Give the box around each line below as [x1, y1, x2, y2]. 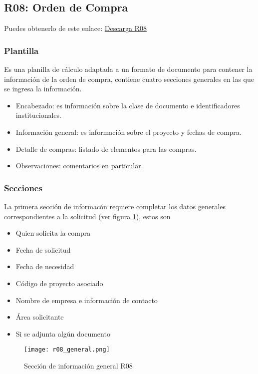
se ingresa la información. [4, 83, 82, 94]
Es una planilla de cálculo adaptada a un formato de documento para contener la [4, 64, 253, 74]
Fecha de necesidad [15, 261, 74, 272]
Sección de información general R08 [24, 360, 133, 371]
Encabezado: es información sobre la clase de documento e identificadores [15, 100, 240, 110]
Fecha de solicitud [15, 244, 71, 255]
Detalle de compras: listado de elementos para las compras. [15, 143, 197, 154]
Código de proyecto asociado [15, 278, 103, 288]
